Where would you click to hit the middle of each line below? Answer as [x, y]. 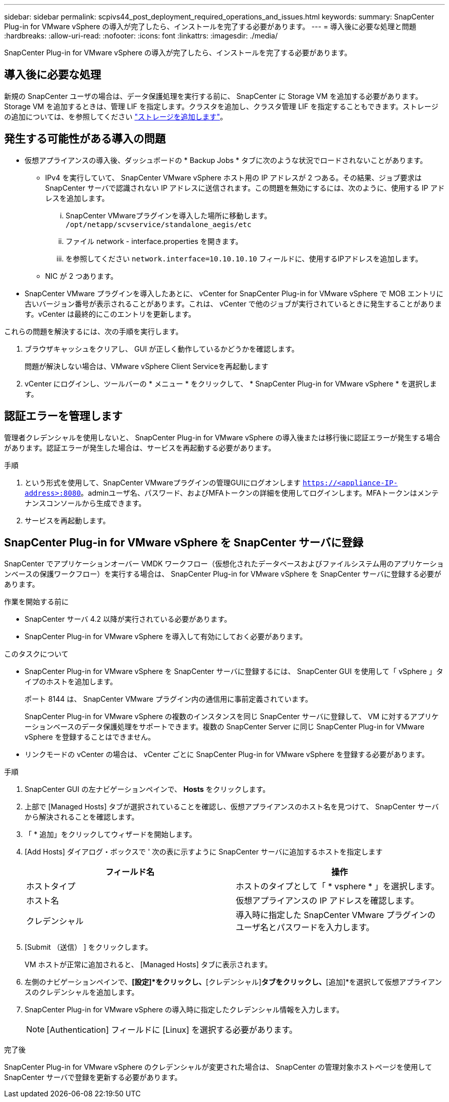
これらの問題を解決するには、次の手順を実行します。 [94, 331]
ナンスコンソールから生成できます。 [85, 503]
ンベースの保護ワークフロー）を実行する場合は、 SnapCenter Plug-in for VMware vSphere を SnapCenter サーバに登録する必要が [223, 574]
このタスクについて [36, 654]
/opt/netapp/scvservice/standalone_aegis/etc [159, 224]
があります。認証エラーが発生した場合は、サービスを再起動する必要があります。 [140, 447]
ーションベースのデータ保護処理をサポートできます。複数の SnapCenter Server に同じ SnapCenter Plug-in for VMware [224, 727]
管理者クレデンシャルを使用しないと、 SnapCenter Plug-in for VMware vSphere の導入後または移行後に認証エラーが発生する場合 [222, 437]
